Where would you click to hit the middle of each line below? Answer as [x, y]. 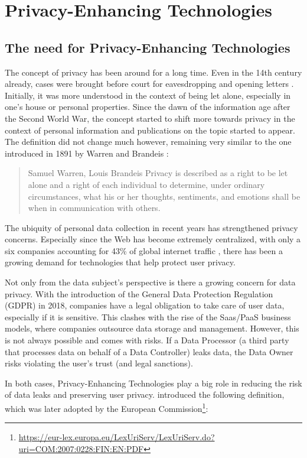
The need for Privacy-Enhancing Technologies [148, 47]
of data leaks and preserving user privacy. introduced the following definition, [145, 394]
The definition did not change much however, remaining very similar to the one [148, 142]
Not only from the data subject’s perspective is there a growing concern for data [150, 282]
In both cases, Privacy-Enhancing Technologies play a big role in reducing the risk [153, 383]
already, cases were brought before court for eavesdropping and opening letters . [149, 84]
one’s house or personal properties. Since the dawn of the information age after [148, 107]
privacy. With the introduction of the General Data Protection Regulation [139, 293]
